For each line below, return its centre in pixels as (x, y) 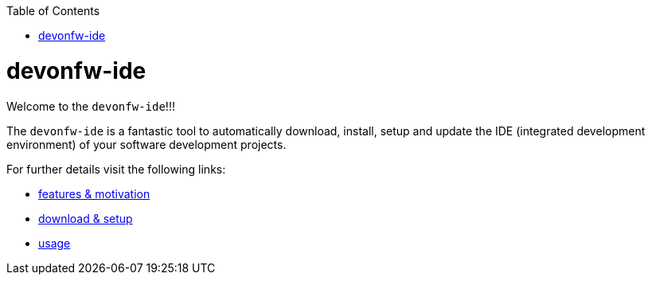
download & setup (86, 218)
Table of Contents (53, 11)
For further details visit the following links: (116, 169)
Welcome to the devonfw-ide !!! (91, 106)
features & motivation (94, 193)
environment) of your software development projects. (146, 144)
